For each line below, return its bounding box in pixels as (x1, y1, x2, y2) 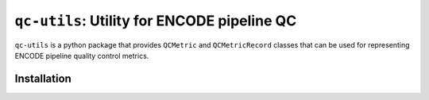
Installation (14, 71, 71, 85)
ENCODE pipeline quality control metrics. (14, 51, 149, 60)
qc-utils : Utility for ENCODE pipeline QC (14, 12, 297, 29)
